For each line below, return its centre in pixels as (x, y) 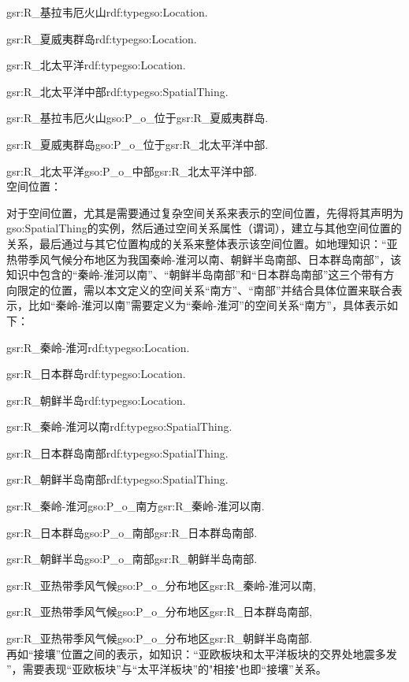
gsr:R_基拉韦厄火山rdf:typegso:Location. (107, 12)
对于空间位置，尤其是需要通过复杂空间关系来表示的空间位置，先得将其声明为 (205, 212)
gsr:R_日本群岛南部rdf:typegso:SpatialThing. (117, 452)
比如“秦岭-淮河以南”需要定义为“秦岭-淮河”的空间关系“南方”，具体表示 (207, 305)
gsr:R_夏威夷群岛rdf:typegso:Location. (102, 38)
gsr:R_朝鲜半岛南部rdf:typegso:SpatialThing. (117, 479)
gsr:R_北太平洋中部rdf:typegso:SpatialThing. (117, 91)
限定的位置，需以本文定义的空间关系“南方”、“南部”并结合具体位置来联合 (204, 289)
